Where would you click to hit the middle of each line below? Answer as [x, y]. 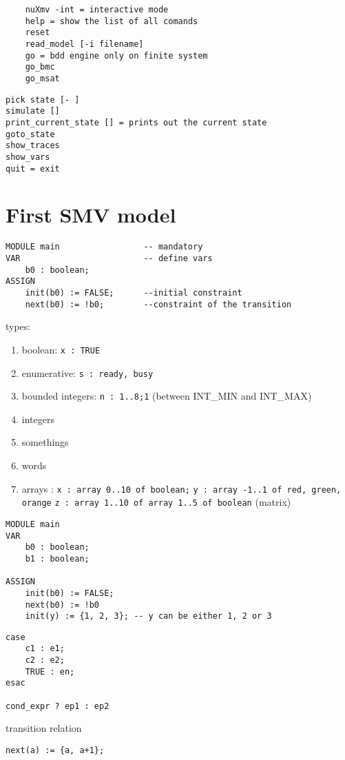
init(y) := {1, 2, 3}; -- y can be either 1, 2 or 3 [148, 616]
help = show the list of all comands [112, 21]
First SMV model [91, 215]
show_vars [28, 157]
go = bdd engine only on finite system [116, 55]
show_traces [33, 146]
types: [18, 326]
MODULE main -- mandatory [104, 247]
